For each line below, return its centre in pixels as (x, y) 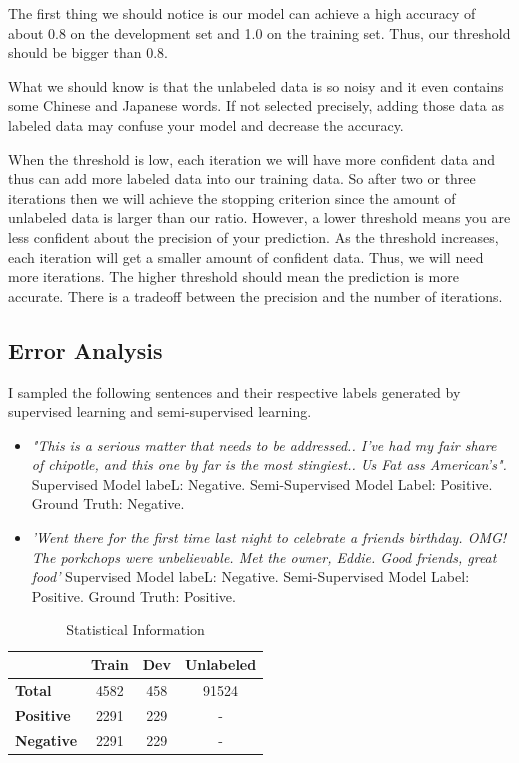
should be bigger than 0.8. (88, 52)
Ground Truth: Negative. (108, 503)
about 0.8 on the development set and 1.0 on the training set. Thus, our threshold (259, 32)
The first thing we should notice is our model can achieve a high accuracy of (242, 13)
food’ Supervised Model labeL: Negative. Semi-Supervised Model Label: (250, 576)
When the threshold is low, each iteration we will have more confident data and (252, 158)
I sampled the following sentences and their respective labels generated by (234, 391)
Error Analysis (85, 349)
